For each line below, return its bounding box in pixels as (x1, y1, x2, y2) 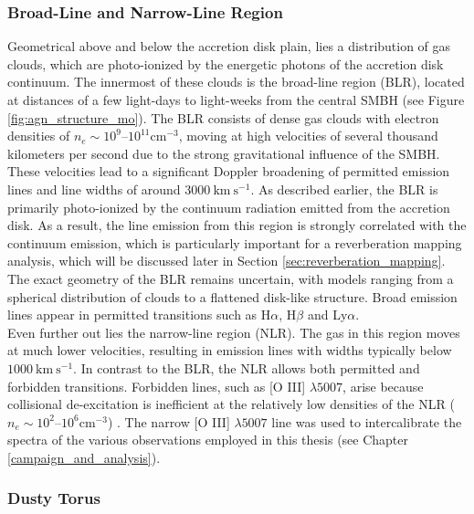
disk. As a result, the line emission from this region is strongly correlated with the (7, 215, 467, 235)
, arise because (342, 376, 424, 395)
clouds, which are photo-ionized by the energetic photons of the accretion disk (7, 54, 444, 73)
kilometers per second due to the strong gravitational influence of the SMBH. (7, 143, 440, 163)
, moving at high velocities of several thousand (178, 126, 438, 145)
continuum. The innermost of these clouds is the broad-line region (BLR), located (7, 72, 465, 91)
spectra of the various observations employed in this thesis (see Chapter (7, 430, 409, 449)
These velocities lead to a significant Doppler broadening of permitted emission (7, 162, 450, 181)
